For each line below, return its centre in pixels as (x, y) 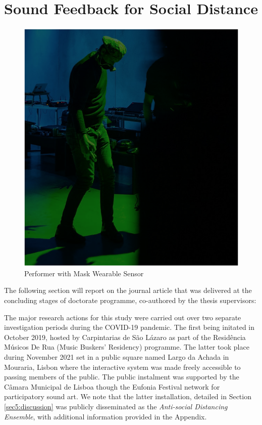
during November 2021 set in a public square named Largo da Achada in (117, 356)
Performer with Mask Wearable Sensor (84, 273)
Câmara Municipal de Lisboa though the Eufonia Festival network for (112, 386)
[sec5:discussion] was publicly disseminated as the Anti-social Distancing (116, 406)
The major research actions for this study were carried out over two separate (123, 317)
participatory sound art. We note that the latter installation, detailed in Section (128, 396)
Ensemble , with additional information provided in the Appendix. (106, 416)
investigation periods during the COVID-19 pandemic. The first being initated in (129, 327)
